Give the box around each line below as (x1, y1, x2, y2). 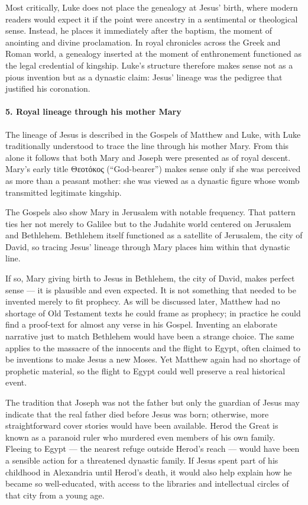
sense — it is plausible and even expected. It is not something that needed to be (5, 283, 296, 296)
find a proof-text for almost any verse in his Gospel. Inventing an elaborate (5, 318, 277, 331)
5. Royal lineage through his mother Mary (5, 105, 181, 118)
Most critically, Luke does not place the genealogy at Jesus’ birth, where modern (5, 1, 298, 13)
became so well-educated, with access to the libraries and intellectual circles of (5, 477, 289, 490)
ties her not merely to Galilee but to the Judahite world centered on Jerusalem (5, 217, 291, 229)
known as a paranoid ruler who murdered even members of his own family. (5, 430, 275, 443)
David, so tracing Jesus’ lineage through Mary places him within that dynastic (5, 240, 290, 252)
